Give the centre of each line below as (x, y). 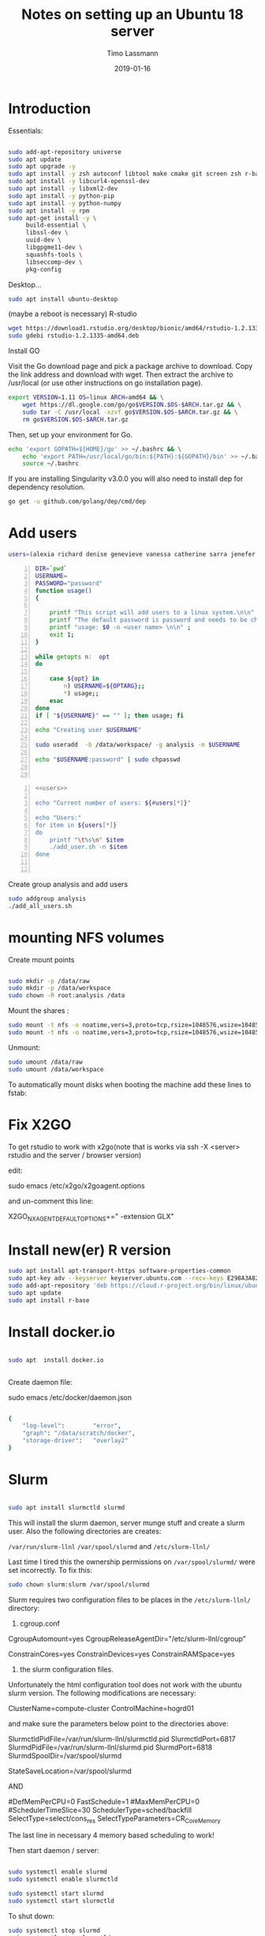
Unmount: (24, 1047)
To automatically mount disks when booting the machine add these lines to (130, 1084)
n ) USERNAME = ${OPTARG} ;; (105, 686)
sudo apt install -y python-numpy (65, 203)
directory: (24, 1608)
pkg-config (43, 269)
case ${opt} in (74, 679)
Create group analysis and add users (68, 884)
